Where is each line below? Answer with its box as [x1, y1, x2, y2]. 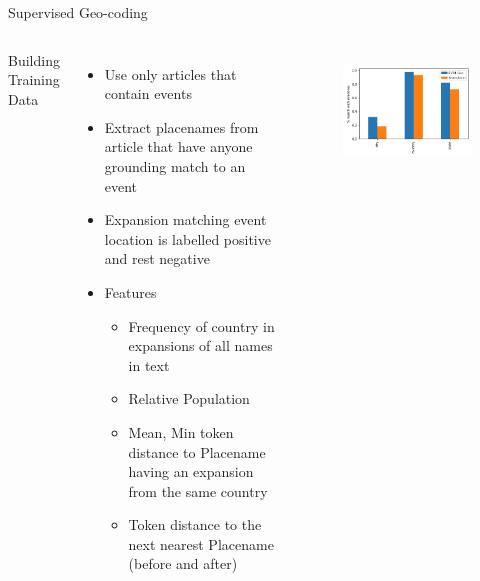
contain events [104, 83, 192, 104]
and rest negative [104, 248, 210, 269]
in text [128, 354, 170, 375]
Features [104, 281, 157, 302]
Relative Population [128, 388, 250, 409]
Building [8, 49, 60, 70]
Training [8, 69, 60, 90]
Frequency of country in [128, 315, 275, 336]
